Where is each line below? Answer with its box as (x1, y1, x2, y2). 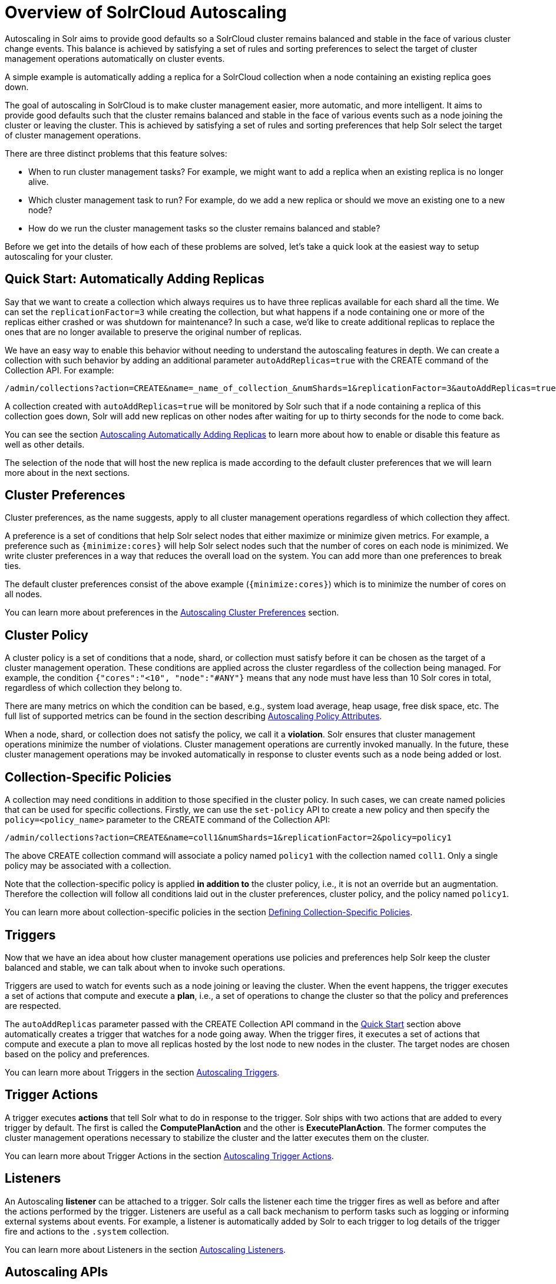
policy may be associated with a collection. (5, 861, 171, 871)
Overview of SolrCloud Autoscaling (5, 2, 287, 22)
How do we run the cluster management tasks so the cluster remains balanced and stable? (28, 223, 380, 233)
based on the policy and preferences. (5, 1048, 150, 1059)
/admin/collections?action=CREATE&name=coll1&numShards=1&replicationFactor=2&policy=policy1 (5, 833, 452, 843)
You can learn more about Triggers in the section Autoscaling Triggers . (5, 1067, 280, 1077)
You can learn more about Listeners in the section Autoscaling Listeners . (5, 1244, 286, 1255)
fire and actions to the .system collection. (5, 1226, 169, 1236)
